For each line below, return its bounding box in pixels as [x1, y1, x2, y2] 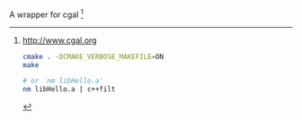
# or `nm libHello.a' [22, 76, 103, 86]
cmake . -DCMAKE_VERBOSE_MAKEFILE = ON [22, 52, 164, 61]
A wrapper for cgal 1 [9, 8, 84, 20]
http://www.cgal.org [22, 35, 97, 46]
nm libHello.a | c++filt [22, 85, 116, 94]
